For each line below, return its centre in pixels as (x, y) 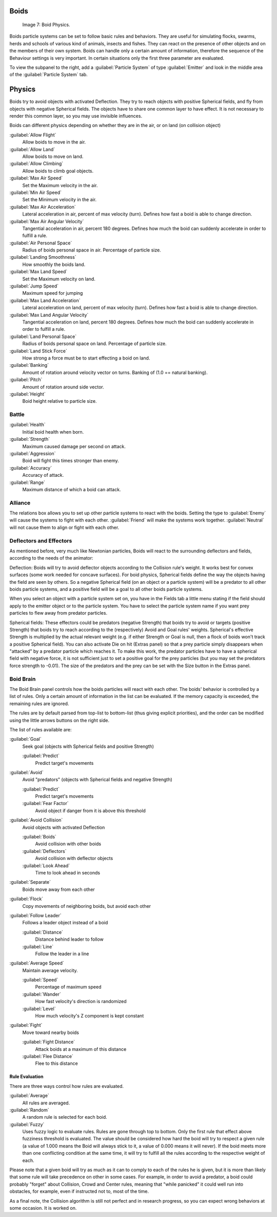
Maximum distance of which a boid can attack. (72, 489)
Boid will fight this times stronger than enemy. (71, 461)
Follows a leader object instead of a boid (65, 923)
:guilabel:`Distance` (43, 932)
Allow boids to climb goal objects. (58, 171)
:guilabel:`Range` (27, 482)
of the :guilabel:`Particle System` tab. (49, 75)
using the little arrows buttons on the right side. (60, 720)
